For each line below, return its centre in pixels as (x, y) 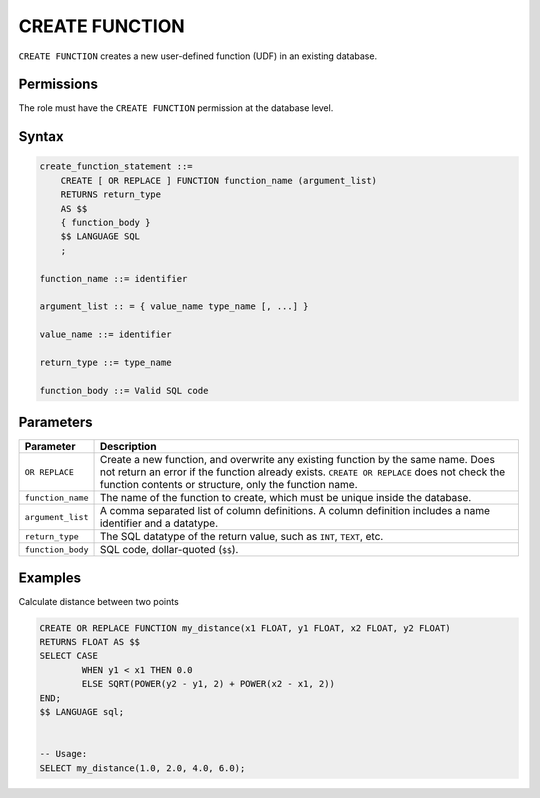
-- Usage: (63, 754)
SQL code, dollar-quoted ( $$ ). (169, 550)
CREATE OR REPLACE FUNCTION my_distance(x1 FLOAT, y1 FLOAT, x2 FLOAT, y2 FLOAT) (245, 628)
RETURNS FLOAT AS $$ (89, 642)
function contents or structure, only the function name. (229, 485)
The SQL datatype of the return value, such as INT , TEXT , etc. (241, 537)
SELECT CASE (69, 656)
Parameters (55, 422)
